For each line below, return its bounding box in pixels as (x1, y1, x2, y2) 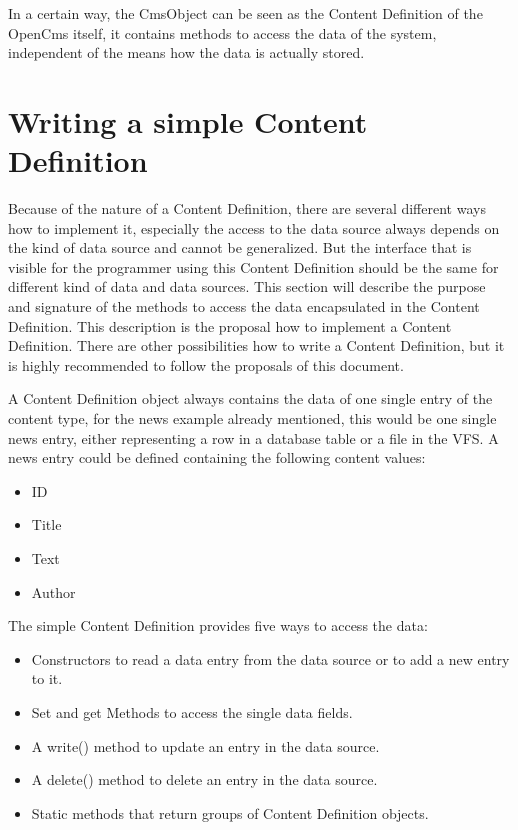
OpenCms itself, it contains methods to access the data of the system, (8, 22, 437, 43)
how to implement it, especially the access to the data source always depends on (8, 217, 500, 238)
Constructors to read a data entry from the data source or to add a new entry (31, 648, 510, 669)
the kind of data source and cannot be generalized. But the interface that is (8, 237, 472, 258)
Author (31, 581, 76, 602)
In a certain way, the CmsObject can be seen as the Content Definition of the (8, 3, 483, 23)
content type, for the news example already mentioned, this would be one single (8, 408, 497, 429)
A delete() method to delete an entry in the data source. (31, 769, 378, 790)
